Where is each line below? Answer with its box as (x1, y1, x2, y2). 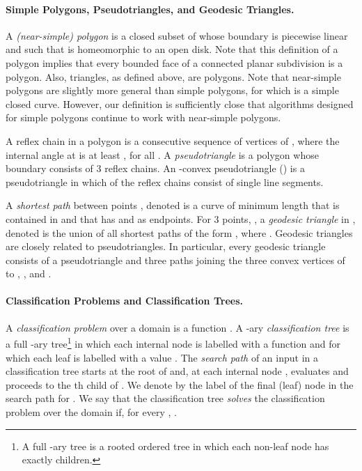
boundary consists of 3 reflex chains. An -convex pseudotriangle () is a (6, 161, 305, 176)
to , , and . (6, 266, 52, 281)
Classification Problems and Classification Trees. (6, 293, 243, 308)
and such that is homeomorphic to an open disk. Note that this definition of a (6, 42, 338, 56)
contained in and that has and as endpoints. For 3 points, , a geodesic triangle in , (6, 211, 356, 226)
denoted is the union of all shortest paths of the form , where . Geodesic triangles (6, 225, 353, 240)
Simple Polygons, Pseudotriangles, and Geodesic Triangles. (6, 1, 294, 16)
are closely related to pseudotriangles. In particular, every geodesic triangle (6, 239, 326, 254)
